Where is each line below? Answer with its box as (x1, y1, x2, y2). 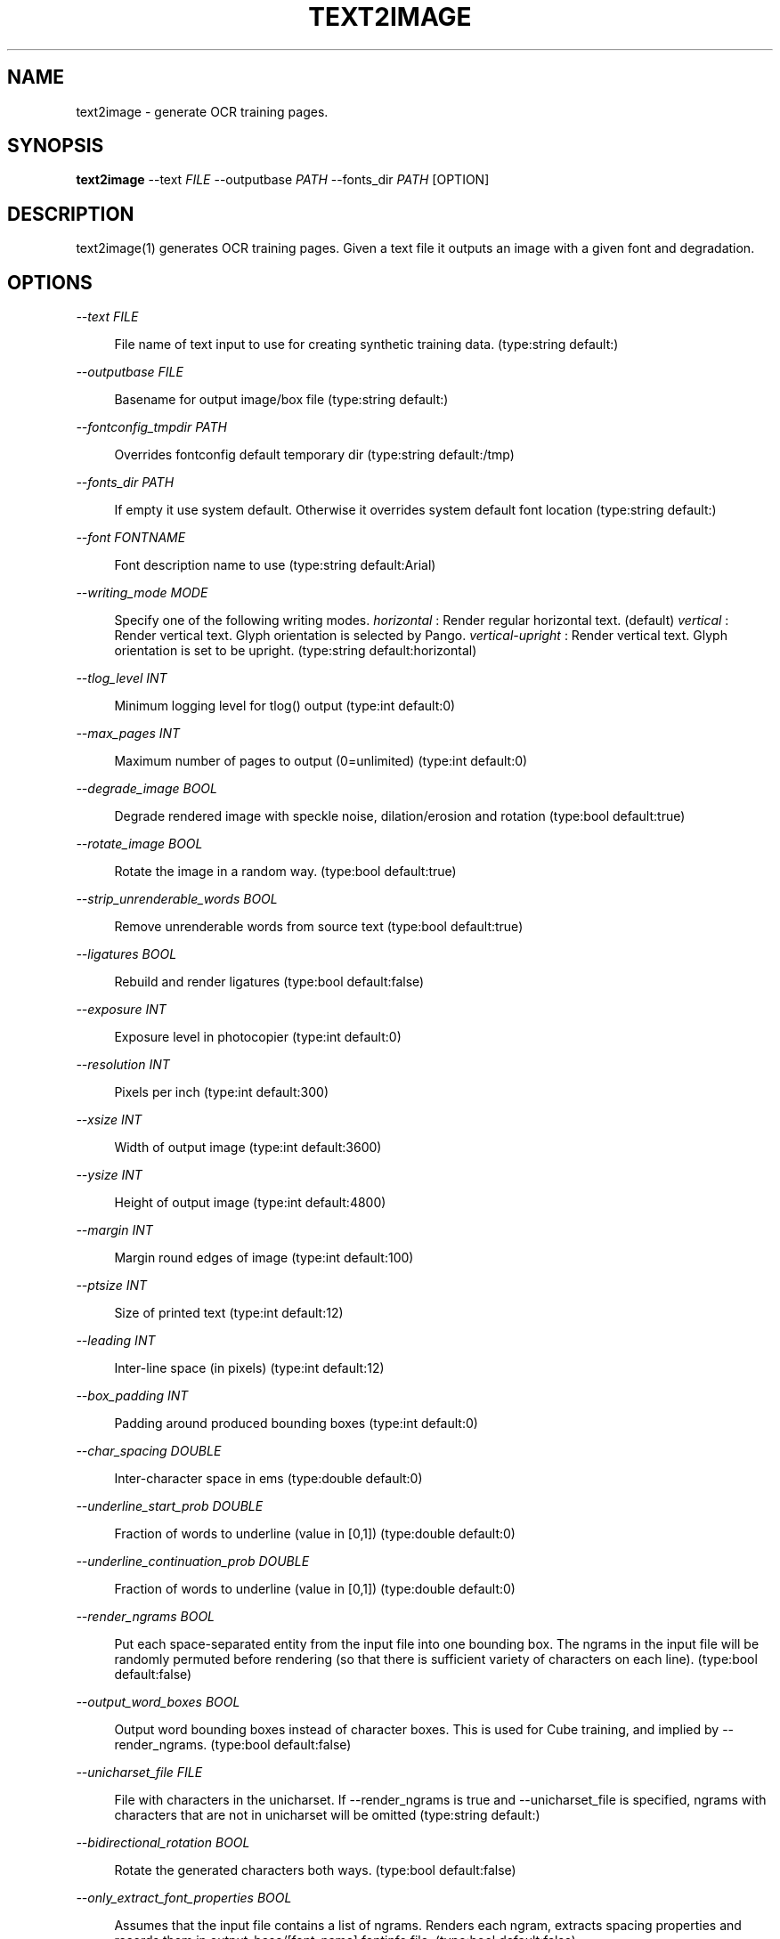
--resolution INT (76, 1057, 170, 1073)
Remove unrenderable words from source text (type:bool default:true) (114, 919, 524, 935)
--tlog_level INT (76, 670, 167, 686)
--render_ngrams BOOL (76, 1609, 215, 1625)
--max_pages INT (76, 726, 181, 742)
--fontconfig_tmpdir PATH (76, 419, 227, 435)
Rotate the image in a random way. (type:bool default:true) (114, 864, 457, 880)
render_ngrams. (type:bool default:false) (114, 1737, 352, 1753)
